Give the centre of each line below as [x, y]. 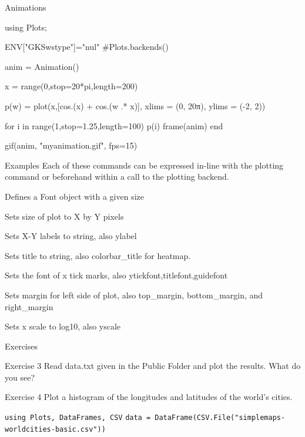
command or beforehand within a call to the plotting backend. [117, 177]
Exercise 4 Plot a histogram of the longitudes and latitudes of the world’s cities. [149, 397]
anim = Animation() [42, 66]
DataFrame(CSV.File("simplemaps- [220, 418]
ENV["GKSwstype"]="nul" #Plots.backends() [87, 47]
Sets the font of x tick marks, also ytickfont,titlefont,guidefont [116, 275]
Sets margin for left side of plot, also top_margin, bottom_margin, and [134, 295]
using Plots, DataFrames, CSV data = [78, 418]
